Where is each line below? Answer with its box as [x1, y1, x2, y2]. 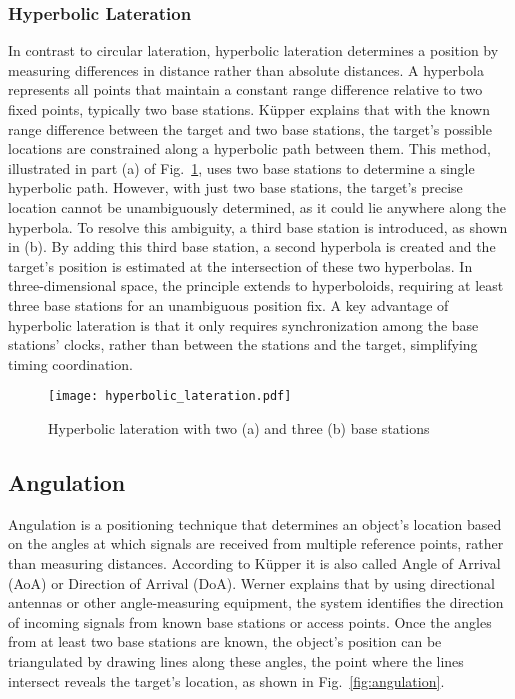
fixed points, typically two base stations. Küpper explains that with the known [8, 99, 490, 119]
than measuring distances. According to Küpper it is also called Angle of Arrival [8, 552, 501, 573]
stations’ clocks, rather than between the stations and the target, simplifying [8, 334, 478, 355]
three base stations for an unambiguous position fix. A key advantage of [8, 294, 449, 315]
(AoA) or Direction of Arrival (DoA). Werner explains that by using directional [8, 572, 495, 593]
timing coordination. [8, 353, 133, 374]
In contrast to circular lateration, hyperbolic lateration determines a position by [8, 40, 499, 61]
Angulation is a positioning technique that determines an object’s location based [8, 513, 502, 534]
